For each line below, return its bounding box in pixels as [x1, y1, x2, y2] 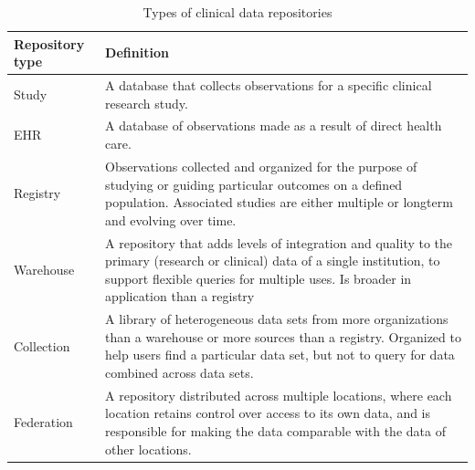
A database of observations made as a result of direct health [105, 116, 442, 135]
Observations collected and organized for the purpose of [105, 156, 417, 175]
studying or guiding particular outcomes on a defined [105, 174, 403, 193]
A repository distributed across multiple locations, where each [105, 385, 452, 404]
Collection [14, 336, 70, 355]
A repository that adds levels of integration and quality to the [105, 233, 453, 252]
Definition [105, 43, 169, 62]
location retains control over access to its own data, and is [105, 403, 431, 423]
